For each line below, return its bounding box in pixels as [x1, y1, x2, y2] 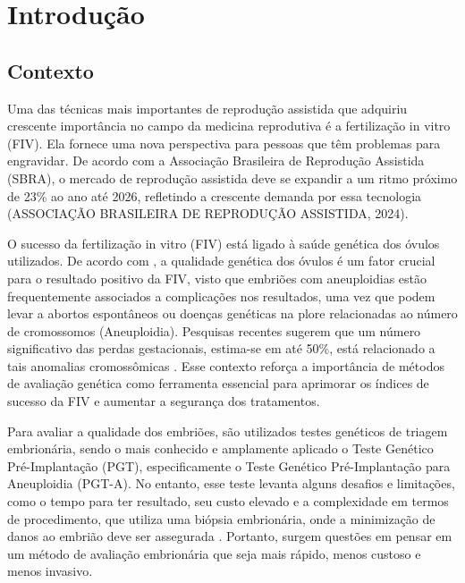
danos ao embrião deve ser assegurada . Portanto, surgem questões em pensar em [7, 527, 452, 545]
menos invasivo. [7, 562, 93, 580]
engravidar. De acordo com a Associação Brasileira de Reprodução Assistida [7, 151, 425, 170]
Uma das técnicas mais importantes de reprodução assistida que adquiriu [7, 98, 408, 117]
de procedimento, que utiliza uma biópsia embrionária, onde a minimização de [7, 509, 435, 528]
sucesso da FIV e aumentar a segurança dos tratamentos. [7, 392, 320, 410]
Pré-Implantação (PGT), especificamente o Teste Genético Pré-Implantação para [7, 456, 451, 475]
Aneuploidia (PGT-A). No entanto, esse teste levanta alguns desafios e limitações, [7, 474, 455, 493]
